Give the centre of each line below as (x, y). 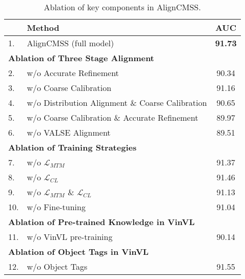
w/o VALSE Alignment (69, 132)
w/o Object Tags (57, 266)
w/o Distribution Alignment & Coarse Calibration (117, 103)
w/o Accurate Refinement (73, 73)
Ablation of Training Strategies (73, 147)
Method (43, 27)
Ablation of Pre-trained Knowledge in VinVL (101, 222)
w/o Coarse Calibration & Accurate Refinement (113, 117)
